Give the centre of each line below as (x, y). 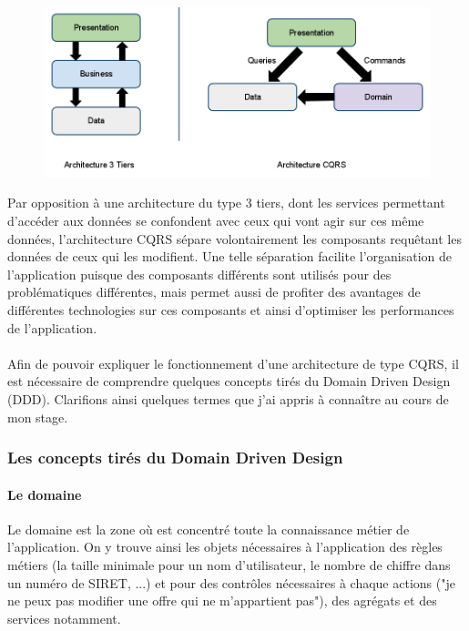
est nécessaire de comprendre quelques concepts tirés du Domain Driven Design (229, 381)
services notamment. (64, 618)
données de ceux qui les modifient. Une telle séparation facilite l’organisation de (230, 256)
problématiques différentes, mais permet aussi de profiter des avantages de (214, 292)
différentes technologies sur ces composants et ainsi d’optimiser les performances (231, 309)
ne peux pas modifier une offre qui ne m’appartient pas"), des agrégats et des (222, 600)
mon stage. (38, 417)
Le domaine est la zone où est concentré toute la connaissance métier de (209, 529)
